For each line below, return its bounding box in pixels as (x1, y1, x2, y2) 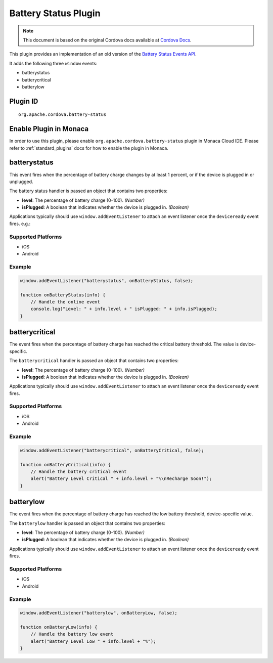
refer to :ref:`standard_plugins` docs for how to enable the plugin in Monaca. (9, 145, 169, 151)
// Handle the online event (30, 299, 101, 305)
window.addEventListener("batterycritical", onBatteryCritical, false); (20, 448, 204, 453)
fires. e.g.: (9, 220, 30, 227)
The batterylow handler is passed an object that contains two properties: (9, 520, 165, 526)
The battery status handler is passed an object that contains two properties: (9, 188, 168, 194)
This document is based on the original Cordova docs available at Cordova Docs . (23, 37, 192, 43)
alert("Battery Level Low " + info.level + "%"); (30, 638, 156, 644)
